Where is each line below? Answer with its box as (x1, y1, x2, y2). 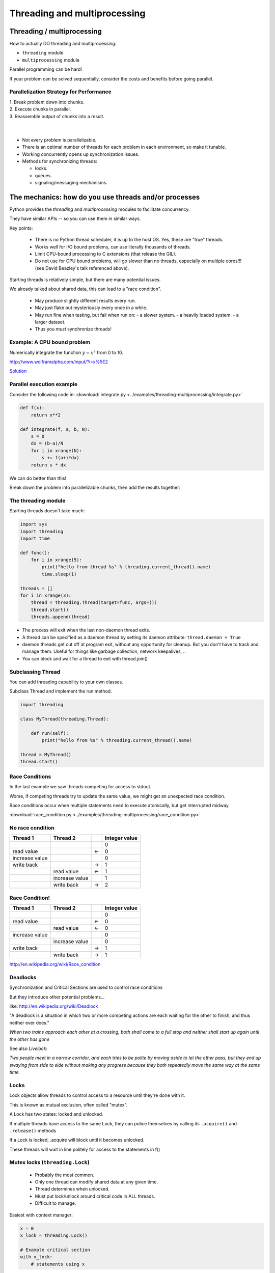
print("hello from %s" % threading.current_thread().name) (41, 737, 193, 743)
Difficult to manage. (35, 1200, 76, 1206)
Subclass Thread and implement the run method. (9, 688, 112, 695)
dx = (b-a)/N (31, 440, 64, 447)
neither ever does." (9, 1019, 49, 1026)
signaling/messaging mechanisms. (35, 180, 108, 186)
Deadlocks (9, 974, 37, 981)
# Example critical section (20, 1247, 90, 1253)
